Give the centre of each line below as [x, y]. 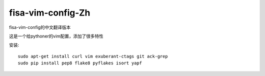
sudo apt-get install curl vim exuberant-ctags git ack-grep [93, 56]
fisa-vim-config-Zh [50, 13]
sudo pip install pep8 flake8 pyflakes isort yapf [80, 63]
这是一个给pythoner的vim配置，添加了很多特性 [56, 36]
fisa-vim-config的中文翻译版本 [40, 27]
